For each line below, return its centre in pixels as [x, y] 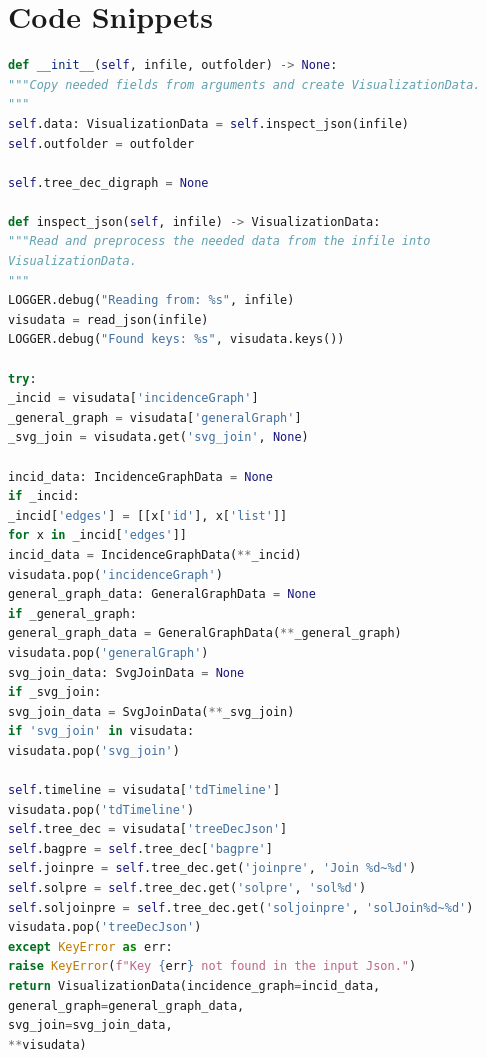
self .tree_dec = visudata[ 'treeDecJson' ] [148, 829]
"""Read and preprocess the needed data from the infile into [219, 241]
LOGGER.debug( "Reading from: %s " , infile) [151, 300]
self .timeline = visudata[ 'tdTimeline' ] [144, 790]
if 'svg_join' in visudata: [101, 731]
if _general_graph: [72, 613]
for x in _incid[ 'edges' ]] [98, 535]
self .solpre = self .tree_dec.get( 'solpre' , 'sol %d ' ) [187, 888]
